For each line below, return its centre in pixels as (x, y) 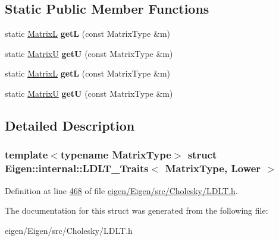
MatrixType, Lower (213, 168)
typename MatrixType (116, 155)
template (26, 155)
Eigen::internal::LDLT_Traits (77, 168)
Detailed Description (70, 125)
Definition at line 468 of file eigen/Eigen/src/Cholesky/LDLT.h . (121, 190)
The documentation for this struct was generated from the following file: (137, 210)
